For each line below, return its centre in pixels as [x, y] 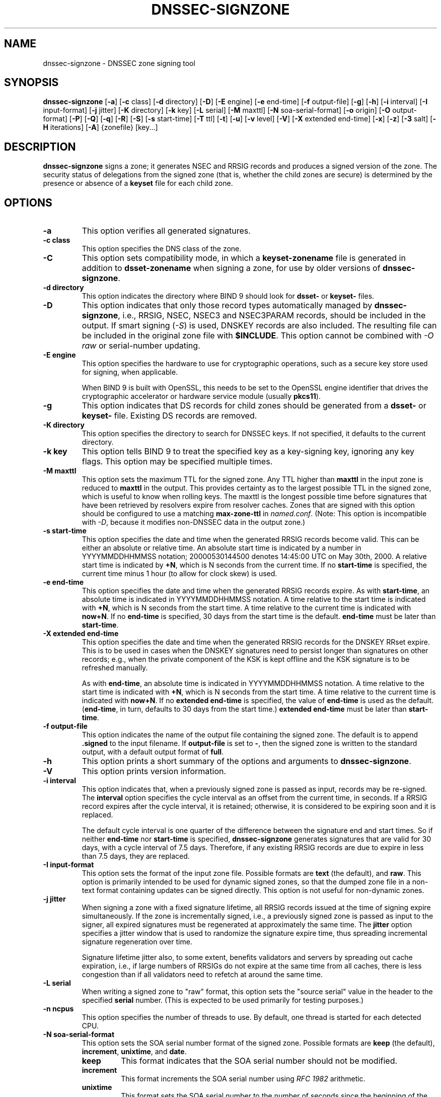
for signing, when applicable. [130, 372]
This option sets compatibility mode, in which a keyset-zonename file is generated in [244, 258]
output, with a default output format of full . [153, 752]
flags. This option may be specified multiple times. [177, 462]
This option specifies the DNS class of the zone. [162, 249]
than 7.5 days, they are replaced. [136, 856]
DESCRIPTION [40, 147]
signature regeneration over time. [137, 942]
